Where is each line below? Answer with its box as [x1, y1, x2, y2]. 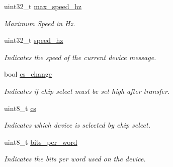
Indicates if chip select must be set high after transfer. [4, 85, 170, 96]
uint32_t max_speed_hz [4, 1, 82, 11]
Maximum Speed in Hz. [4, 18, 75, 28]
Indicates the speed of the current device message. [4, 51, 156, 62]
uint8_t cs [4, 102, 36, 113]
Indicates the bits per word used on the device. [4, 153, 146, 164]
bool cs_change [4, 69, 52, 79]
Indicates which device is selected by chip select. [4, 120, 150, 130]
